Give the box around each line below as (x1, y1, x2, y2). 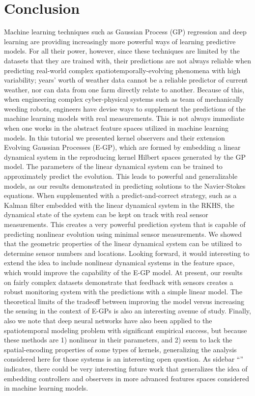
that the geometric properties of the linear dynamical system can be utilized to (4, 238, 242, 249)
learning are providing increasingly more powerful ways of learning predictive (4, 36, 236, 46)
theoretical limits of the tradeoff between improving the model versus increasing (4, 296, 244, 306)
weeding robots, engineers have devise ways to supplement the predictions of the (4, 103, 246, 113)
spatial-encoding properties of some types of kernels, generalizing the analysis (4, 344, 237, 354)
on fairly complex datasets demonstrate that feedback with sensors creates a (4, 277, 233, 287)
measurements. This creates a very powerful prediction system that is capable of (4, 219, 246, 229)
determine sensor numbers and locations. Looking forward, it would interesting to (4, 248, 250, 258)
